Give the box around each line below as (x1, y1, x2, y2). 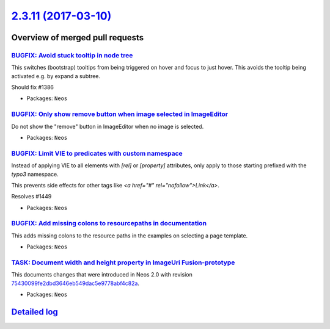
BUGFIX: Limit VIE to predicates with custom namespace (11, 149, 183, 157)
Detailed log (11, 306, 58, 317)
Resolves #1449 (11, 193, 52, 200)
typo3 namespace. (11, 170, 59, 178)
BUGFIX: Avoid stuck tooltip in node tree (11, 51, 133, 59)
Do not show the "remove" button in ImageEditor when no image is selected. (11, 123, 204, 130)
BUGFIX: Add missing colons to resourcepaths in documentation (11, 219, 207, 228)
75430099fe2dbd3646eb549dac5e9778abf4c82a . (11, 280, 140, 287)
